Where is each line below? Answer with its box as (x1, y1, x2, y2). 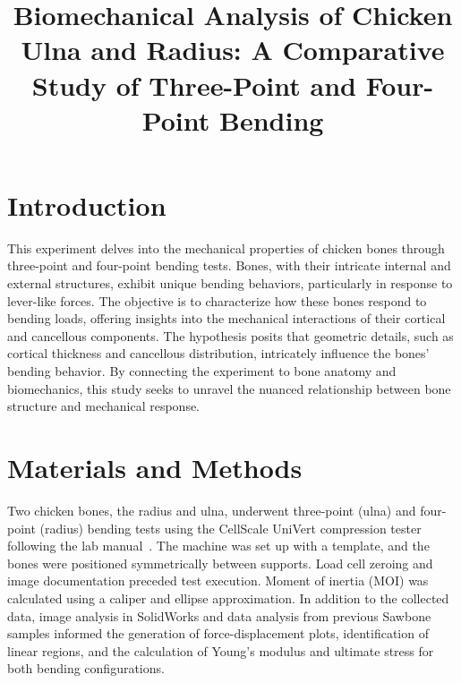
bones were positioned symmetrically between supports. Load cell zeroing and (7, 553, 433, 572)
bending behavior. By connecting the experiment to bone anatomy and (7, 362, 397, 380)
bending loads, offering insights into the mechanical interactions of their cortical (7, 309, 446, 328)
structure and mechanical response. (7, 397, 201, 415)
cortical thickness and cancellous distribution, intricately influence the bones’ (7, 344, 430, 363)
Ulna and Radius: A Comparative (21, 31, 445, 68)
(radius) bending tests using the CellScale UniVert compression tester (39, 518, 422, 537)
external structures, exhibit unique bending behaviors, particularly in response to (7, 274, 453, 293)
